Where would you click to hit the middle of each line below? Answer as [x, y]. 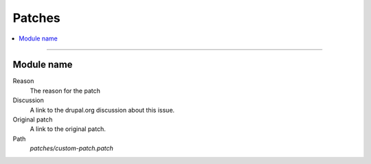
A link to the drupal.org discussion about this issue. [102, 110]
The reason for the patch [65, 91]
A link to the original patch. [68, 129]
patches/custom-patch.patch [71, 148]
